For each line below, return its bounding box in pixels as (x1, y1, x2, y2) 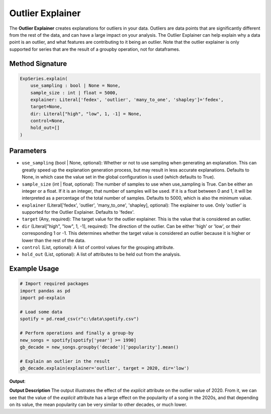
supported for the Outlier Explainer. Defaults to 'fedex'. (22, 209, 135, 215)
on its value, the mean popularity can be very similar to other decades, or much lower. (9, 401, 188, 407)
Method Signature (9, 59, 67, 68)
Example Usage (9, 265, 59, 273)
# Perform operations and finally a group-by (20, 330, 134, 336)
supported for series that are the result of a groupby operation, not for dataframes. (9, 46, 181, 52)
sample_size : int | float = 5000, (30, 90, 118, 96)
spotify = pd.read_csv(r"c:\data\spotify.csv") (20, 316, 139, 322)
